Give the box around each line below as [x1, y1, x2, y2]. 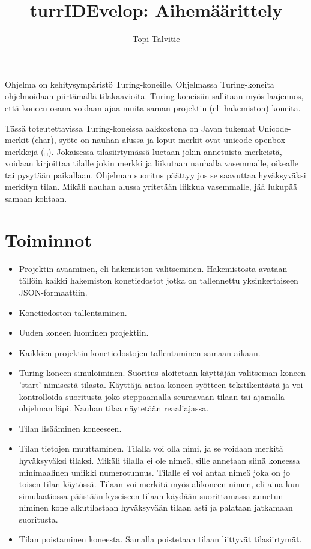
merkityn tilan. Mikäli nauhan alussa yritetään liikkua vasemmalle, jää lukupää [5, 180, 297, 193]
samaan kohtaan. [5, 192, 67, 205]
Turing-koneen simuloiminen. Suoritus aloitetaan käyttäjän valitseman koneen [19, 366, 306, 379]
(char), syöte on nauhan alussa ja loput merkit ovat [31, 133, 221, 146]
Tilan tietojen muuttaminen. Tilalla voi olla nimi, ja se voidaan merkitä [19, 442, 283, 455]
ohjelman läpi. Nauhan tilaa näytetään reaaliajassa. [19, 402, 209, 414]
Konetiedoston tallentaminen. [19, 306, 127, 318]
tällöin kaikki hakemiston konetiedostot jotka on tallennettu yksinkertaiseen [19, 274, 298, 287]
